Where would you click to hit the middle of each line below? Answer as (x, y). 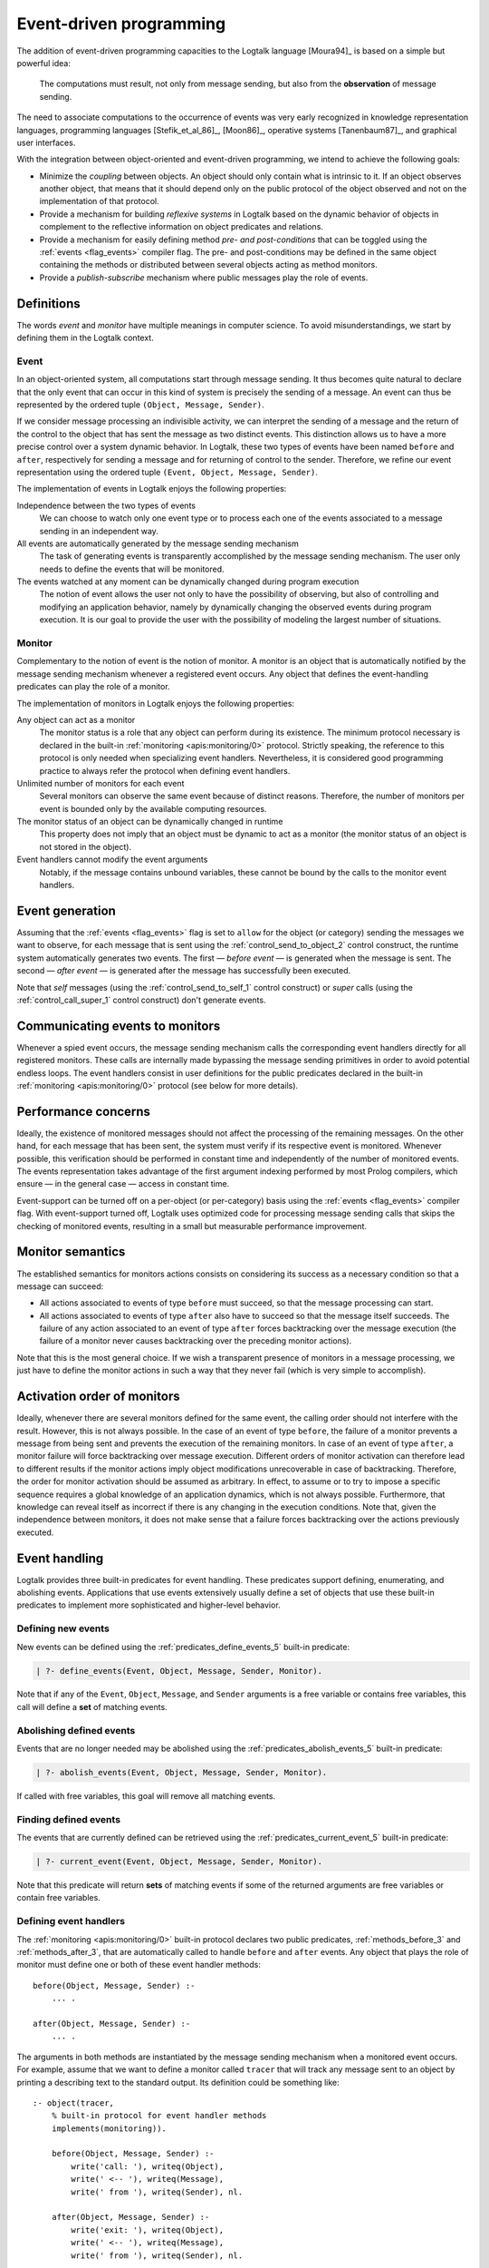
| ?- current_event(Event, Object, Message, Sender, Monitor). (179, 1862)
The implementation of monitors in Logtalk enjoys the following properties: (155, 703)
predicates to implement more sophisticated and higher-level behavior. (149, 1605)
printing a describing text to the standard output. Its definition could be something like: (178, 2082)
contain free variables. (59, 1898)
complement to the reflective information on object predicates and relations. (181, 227)
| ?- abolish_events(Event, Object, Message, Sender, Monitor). (182, 1772)
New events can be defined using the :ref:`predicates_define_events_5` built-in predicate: (183, 1647)
